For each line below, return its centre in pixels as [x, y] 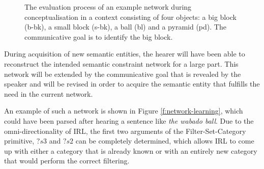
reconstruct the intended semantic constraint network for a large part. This [121, 63]
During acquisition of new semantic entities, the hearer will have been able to [125, 54]
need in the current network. [49, 93]
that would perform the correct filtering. [67, 161]
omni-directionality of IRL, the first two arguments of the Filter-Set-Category [125, 131]
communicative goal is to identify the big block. [99, 36]
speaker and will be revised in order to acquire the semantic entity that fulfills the [132, 84]
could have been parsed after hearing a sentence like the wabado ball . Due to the [129, 120]
